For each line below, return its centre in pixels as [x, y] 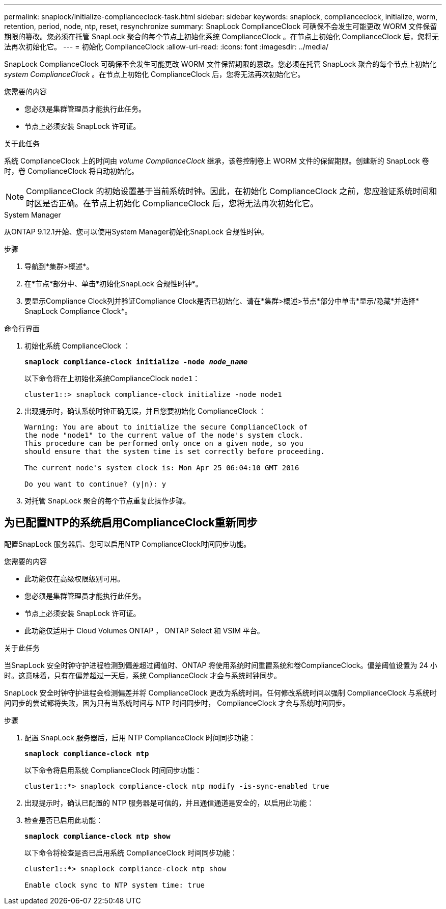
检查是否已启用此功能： [64, 820]
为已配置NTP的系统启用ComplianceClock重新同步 [131, 523]
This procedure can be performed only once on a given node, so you [164, 443]
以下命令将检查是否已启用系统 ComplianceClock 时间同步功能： [131, 852]
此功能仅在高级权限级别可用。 [74, 578]
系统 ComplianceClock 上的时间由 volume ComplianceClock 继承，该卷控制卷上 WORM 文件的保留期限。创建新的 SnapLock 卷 [217, 161]
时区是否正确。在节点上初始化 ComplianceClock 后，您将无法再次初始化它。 [172, 203]
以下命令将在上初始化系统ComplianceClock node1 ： [112, 378]
